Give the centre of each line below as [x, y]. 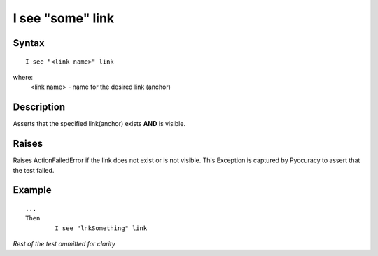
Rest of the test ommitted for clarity [64, 244]
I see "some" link [64, 18]
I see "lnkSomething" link [101, 228]
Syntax [29, 43]
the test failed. [34, 170]
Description [39, 107]
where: [23, 77]
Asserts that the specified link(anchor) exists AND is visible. [99, 124]
